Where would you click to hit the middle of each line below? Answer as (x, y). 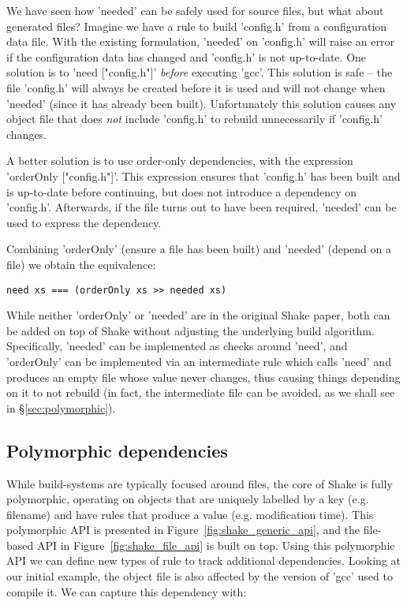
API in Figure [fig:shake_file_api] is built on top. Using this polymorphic (216, 545)
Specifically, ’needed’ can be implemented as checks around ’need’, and (177, 346)
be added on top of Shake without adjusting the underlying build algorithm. (190, 330)
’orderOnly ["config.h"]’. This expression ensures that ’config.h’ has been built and (203, 176)
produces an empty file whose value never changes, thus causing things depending (203, 377)
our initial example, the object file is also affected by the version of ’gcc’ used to (200, 576)
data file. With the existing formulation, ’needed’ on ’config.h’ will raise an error (200, 41)
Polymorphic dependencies (117, 450)
